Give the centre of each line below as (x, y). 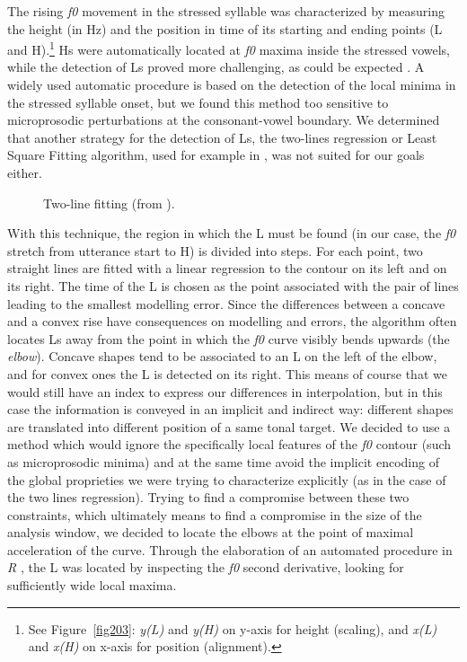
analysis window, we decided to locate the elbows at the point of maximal (211, 532)
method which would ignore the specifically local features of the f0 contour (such (229, 444)
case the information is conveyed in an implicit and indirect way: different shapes (230, 409)
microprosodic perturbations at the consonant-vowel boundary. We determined (224, 120)
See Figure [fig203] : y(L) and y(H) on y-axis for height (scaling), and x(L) (233, 628)
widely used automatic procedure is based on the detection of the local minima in (232, 85)
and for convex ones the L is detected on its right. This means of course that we (227, 373)
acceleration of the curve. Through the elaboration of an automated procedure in (230, 549)
